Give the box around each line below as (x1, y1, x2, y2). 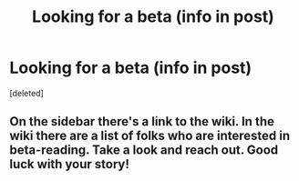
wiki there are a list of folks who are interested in (9, 128, 291, 144)
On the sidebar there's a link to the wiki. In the (9, 114, 275, 129)
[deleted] (9, 87, 44, 98)
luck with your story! (9, 156, 130, 172)
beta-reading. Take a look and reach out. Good (9, 143, 279, 158)
